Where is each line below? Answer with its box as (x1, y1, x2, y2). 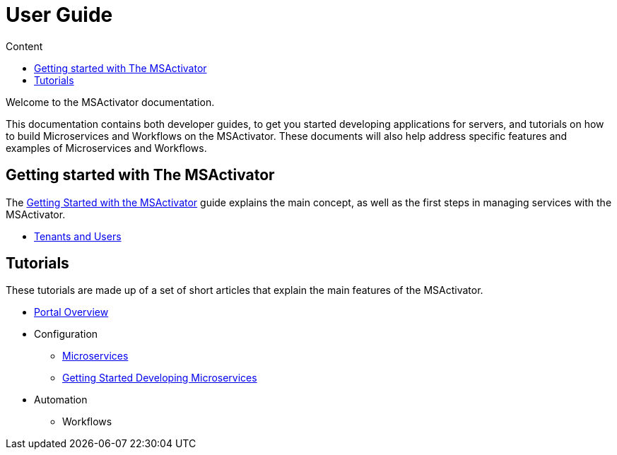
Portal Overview (34, 306, 109, 319)
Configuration (34, 328, 98, 341)
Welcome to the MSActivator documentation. (6, 95, 215, 108)
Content (6, 40, 43, 52)
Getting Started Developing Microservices (62, 372, 257, 384)
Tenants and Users (34, 230, 122, 242)
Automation (34, 394, 88, 406)
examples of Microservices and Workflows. (6, 141, 207, 154)
